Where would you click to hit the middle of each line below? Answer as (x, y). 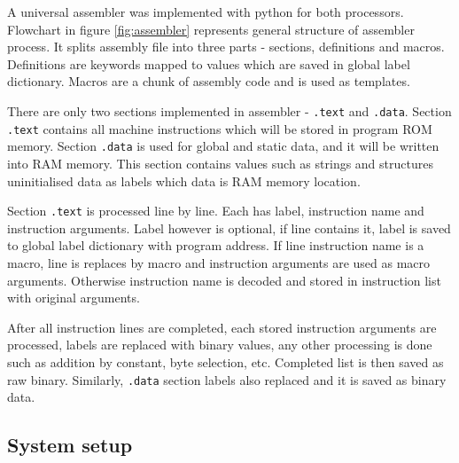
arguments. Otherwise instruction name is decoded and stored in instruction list (224, 280)
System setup (70, 445)
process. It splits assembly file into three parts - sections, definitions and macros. (226, 47)
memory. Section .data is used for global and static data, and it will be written (223, 146)
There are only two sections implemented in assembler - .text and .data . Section (229, 110)
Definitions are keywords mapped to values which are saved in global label (209, 63)
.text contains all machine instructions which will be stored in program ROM (220, 128)
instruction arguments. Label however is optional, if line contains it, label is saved (229, 228)
